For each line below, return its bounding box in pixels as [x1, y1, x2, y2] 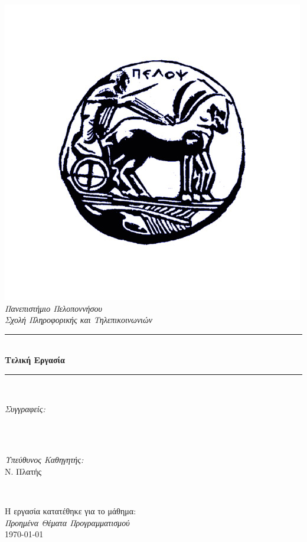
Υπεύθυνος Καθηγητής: [5, 453, 84, 466]
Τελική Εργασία [5, 354, 65, 366]
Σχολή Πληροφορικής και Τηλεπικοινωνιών [5, 314, 152, 326]
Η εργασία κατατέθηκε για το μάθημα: [5, 505, 136, 517]
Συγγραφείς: [5, 402, 45, 414]
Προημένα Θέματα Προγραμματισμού [5, 516, 130, 528]
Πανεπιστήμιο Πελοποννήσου [5, 302, 102, 314]
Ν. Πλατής [5, 465, 42, 477]
